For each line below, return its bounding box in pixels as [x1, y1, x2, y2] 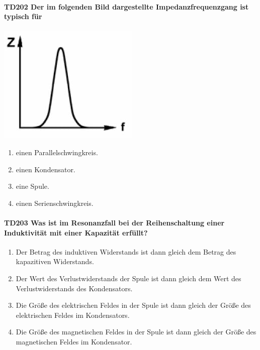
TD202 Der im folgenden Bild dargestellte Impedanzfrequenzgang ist [4, 1, 249, 12]
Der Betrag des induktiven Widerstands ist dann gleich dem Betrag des [16, 246, 236, 257]
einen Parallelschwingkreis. [16, 147, 98, 157]
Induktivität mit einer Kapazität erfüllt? [4, 227, 148, 238]
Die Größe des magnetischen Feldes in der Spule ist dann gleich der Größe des [16, 326, 256, 337]
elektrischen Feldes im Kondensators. [16, 309, 130, 320]
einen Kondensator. [16, 164, 75, 174]
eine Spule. [16, 181, 49, 191]
